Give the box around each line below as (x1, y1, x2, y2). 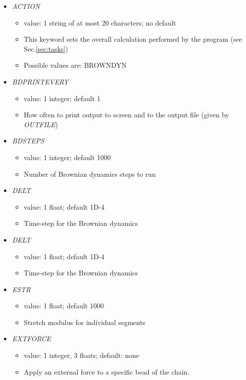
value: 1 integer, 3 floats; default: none (24, 350, 139, 360)
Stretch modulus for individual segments (24, 317, 145, 327)
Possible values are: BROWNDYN (24, 60, 127, 70)
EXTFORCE (12, 333, 51, 344)
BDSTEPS (12, 136, 44, 146)
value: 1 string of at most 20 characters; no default (24, 17, 176, 27)
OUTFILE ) (24, 119, 58, 129)
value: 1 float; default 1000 (24, 300, 104, 311)
